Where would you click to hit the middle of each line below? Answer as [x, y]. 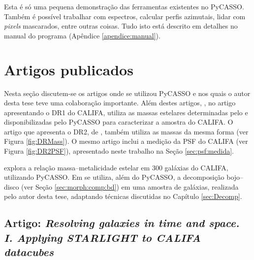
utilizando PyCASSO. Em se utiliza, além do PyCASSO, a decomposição [114, 177]
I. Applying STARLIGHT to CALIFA [102, 237]
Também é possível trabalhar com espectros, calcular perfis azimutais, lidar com [125, 16]
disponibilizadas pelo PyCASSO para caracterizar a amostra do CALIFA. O [119, 122]
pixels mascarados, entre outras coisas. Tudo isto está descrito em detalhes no [121, 26]
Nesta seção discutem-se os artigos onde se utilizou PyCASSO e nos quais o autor [127, 93]
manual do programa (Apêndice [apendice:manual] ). [82, 35]
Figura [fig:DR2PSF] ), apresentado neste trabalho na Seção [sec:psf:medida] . [119, 151]
